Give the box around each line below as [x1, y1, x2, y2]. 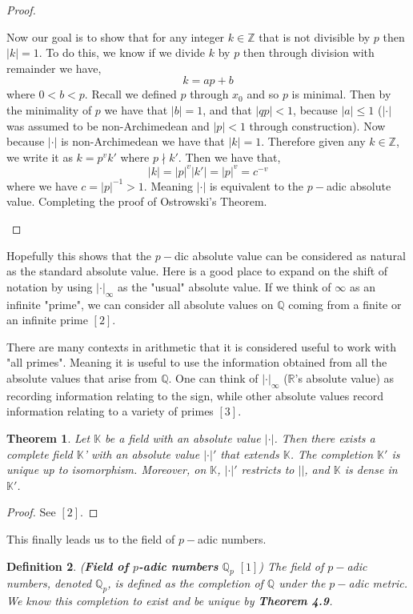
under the [279, 575, 326, 592]
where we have [6, 177, 78, 194]
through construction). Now [249, 117, 386, 134]
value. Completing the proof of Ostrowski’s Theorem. [6, 193, 267, 210]
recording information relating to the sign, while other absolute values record [6, 387, 384, 403]
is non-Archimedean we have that [61, 133, 225, 150]
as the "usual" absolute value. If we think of [118, 278, 331, 295]
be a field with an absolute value [105, 429, 261, 446]
